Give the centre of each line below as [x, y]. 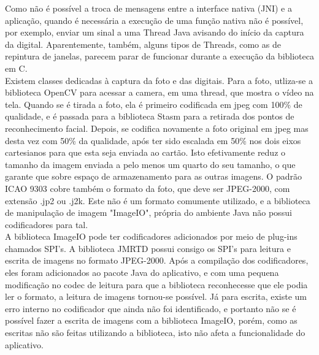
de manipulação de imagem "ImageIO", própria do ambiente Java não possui [148, 212]
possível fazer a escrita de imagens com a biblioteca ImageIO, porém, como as [151, 320]
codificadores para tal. [47, 224]
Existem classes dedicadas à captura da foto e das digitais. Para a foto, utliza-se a [159, 80]
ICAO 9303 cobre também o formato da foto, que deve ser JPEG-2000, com [148, 188]
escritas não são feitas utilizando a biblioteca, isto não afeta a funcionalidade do [155, 333]
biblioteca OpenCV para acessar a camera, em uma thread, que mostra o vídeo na [159, 92]
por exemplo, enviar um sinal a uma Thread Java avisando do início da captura [155, 32]
